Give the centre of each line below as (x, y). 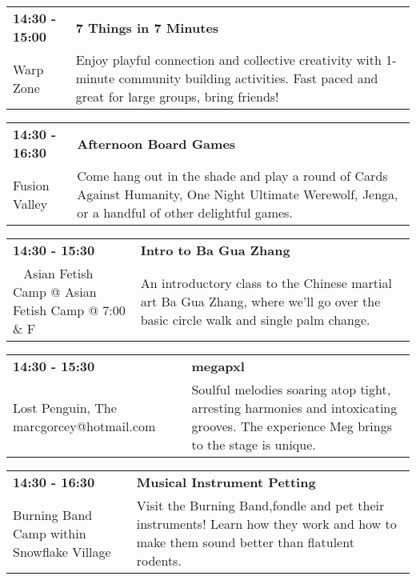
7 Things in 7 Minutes (147, 27)
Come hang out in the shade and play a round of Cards (232, 176)
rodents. (159, 560)
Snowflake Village (62, 551)
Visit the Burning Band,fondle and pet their (260, 505)
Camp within (50, 533)
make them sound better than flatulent (245, 542)
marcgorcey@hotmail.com (84, 426)
